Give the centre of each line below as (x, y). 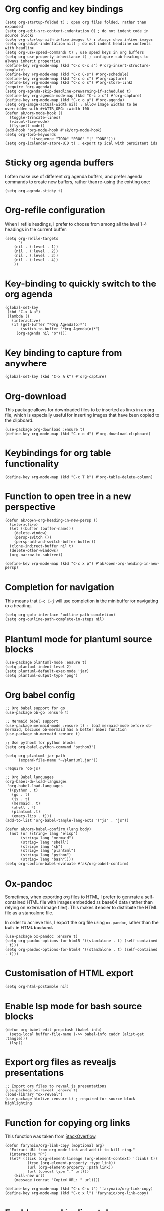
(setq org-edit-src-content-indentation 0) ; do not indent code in (77, 31)
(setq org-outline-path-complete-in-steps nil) (55, 619)
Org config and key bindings (64, 9)
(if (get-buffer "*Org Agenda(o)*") (49, 324)
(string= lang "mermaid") (47, 838)
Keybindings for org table (58, 453)
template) (15, 70)
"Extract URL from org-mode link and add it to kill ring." (72, 1150)
